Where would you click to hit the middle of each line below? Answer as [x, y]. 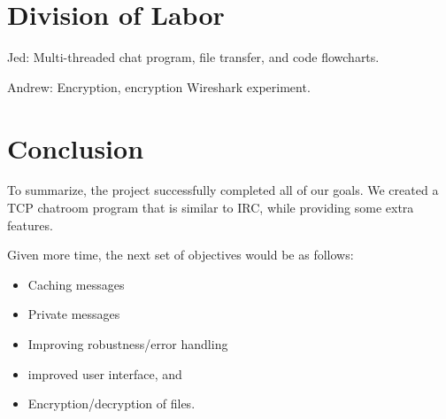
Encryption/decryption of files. [111, 403]
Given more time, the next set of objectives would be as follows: [181, 255]
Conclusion [76, 147]
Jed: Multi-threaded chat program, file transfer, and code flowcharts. [193, 57]
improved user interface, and [105, 373]
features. [30, 225]
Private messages [74, 314]
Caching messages [76, 284]
